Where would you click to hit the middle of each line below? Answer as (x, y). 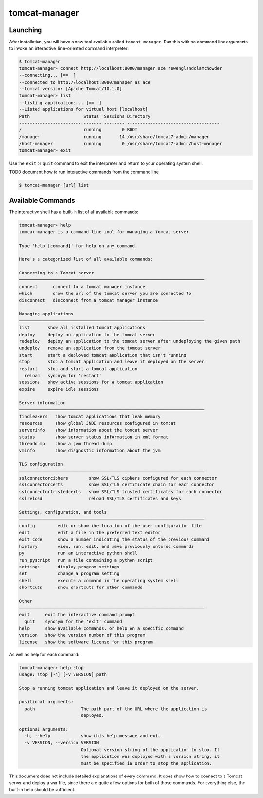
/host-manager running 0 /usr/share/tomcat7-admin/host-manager (121, 144)
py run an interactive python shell (78, 553)
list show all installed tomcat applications (82, 328)
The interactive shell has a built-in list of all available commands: (74, 212)
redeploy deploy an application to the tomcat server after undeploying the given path (130, 341)
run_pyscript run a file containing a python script (86, 560)
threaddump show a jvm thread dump (66, 444)
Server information (42, 403)
